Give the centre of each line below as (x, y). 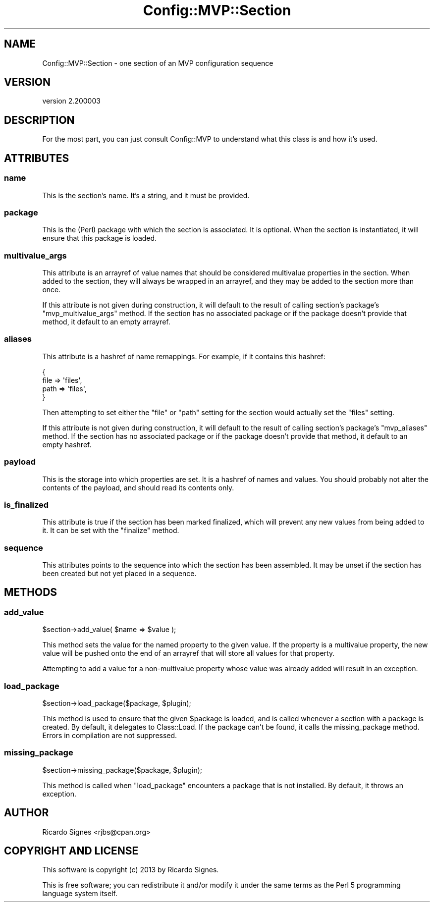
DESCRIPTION (39, 120)
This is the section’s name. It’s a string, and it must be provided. (146, 195)
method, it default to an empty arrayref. (106, 322)
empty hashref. (67, 444)
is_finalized (27, 505)
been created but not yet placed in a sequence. (119, 573)
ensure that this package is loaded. (100, 238)
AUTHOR (27, 813)
